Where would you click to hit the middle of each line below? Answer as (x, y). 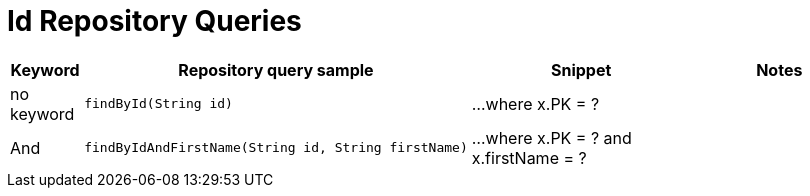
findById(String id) (158, 104)
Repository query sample (276, 69)
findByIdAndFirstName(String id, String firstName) (276, 148)
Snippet (581, 69)
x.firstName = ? (529, 157)
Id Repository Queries (154, 21)
